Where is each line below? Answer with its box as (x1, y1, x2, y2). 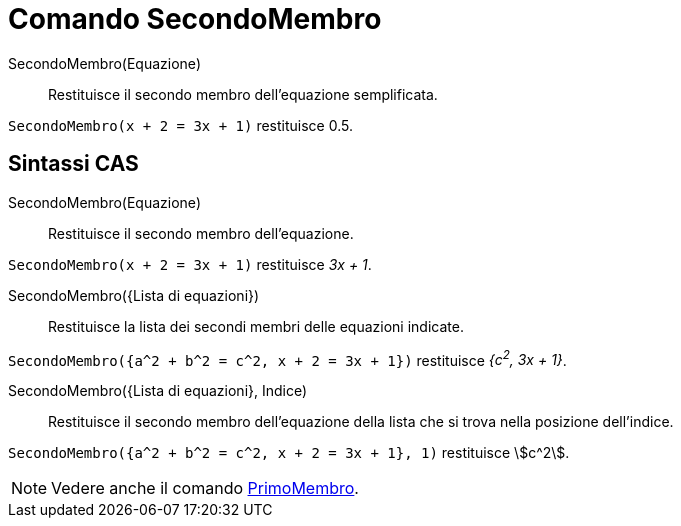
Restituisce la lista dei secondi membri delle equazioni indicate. (48, 317, 464, 335)
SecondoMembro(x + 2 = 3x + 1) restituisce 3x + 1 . (8, 255, 372, 273)
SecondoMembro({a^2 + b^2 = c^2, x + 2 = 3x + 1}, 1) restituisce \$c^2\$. (8, 444, 570, 462)
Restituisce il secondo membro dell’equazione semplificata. (48, 85, 438, 103)
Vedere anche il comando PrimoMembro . (51, 478, 359, 499)
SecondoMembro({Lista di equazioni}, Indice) (8, 382, 308, 400)
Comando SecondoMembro (8, 2, 382, 36)
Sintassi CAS (8, 151, 139, 177)
